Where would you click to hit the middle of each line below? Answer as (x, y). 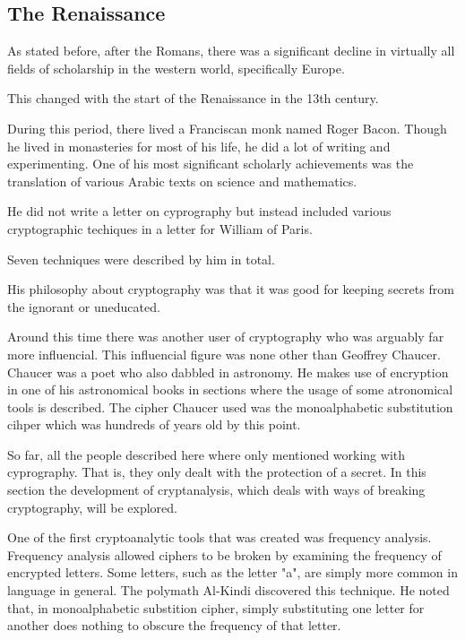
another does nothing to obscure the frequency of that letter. (174, 625)
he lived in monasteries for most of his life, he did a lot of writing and (199, 146)
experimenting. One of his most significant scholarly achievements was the (211, 164)
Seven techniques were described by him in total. (141, 259)
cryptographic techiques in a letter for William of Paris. (160, 228)
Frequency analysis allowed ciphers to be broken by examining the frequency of (224, 554)
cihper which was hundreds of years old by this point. (154, 424)
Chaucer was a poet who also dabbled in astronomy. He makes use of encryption (228, 372)
